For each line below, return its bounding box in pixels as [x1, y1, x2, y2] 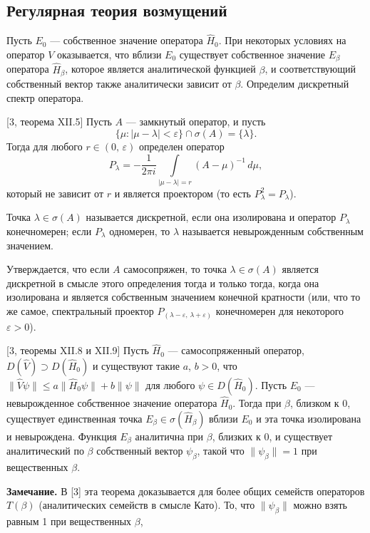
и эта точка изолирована [256, 410, 361, 425]
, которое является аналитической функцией [65, 61, 256, 76]
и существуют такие [92, 358, 180, 373]
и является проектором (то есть [114, 185, 251, 200]
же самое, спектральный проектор [6, 304, 154, 318]
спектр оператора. [6, 90, 84, 105]
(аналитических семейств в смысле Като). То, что [38, 497, 255, 512]
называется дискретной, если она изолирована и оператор [86, 209, 336, 224]
